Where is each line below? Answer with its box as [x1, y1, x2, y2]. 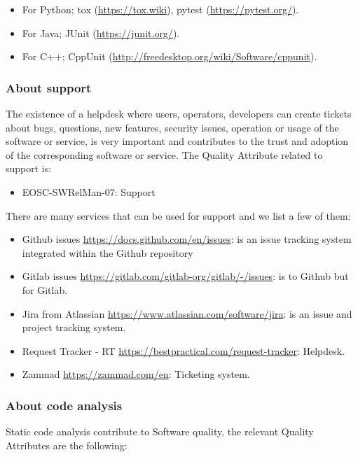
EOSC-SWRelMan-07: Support [22, 184, 156, 199]
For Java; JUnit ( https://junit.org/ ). [22, 25, 180, 40]
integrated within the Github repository [22, 245, 193, 260]
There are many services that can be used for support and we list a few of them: [6, 208, 351, 223]
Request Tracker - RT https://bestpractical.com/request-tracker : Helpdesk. [22, 343, 345, 358]
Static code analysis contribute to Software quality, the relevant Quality [6, 424, 314, 439]
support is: [6, 161, 52, 176]
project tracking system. [22, 320, 126, 335]
